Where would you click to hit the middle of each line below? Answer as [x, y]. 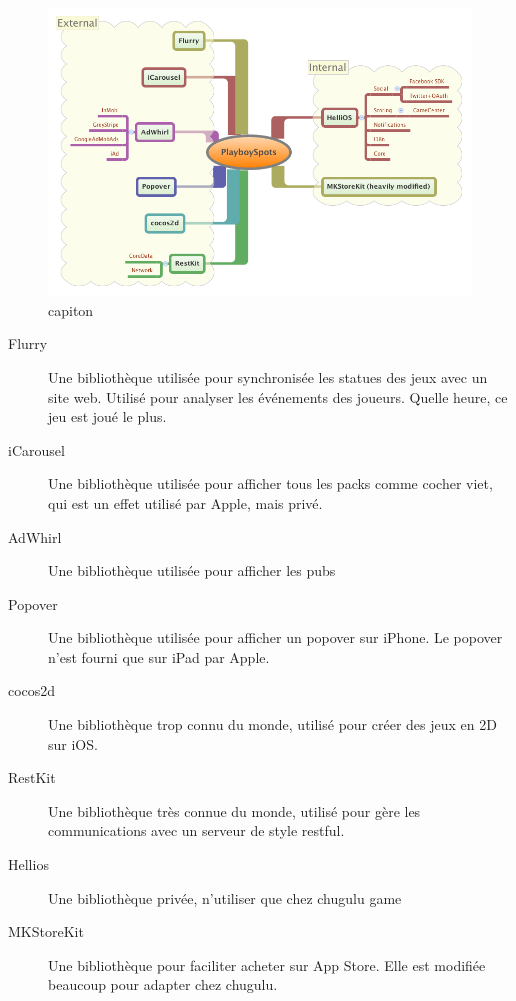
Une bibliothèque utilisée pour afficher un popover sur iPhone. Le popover [275, 637]
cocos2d [32, 690]
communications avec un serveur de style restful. [196, 830]
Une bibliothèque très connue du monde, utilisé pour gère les [234, 810]
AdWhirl [35, 536]
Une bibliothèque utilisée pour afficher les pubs [192, 570]
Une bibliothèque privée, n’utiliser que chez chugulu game [225, 897]
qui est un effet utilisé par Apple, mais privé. [185, 502]
